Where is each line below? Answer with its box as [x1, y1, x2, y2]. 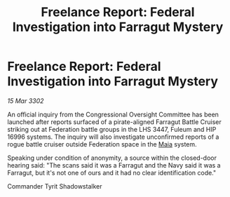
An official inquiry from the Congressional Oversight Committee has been [7, 110, 219, 118]
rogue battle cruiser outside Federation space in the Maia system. [7, 140, 198, 148]
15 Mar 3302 [7, 96, 44, 105]
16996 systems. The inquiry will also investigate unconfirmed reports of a [7, 133, 219, 141]
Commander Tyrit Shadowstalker [7, 182, 102, 190]
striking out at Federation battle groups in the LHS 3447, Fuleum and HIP [7, 125, 217, 133]
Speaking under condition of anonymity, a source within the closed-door [7, 154, 217, 162]
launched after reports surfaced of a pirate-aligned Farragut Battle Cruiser [7, 117, 222, 126]
